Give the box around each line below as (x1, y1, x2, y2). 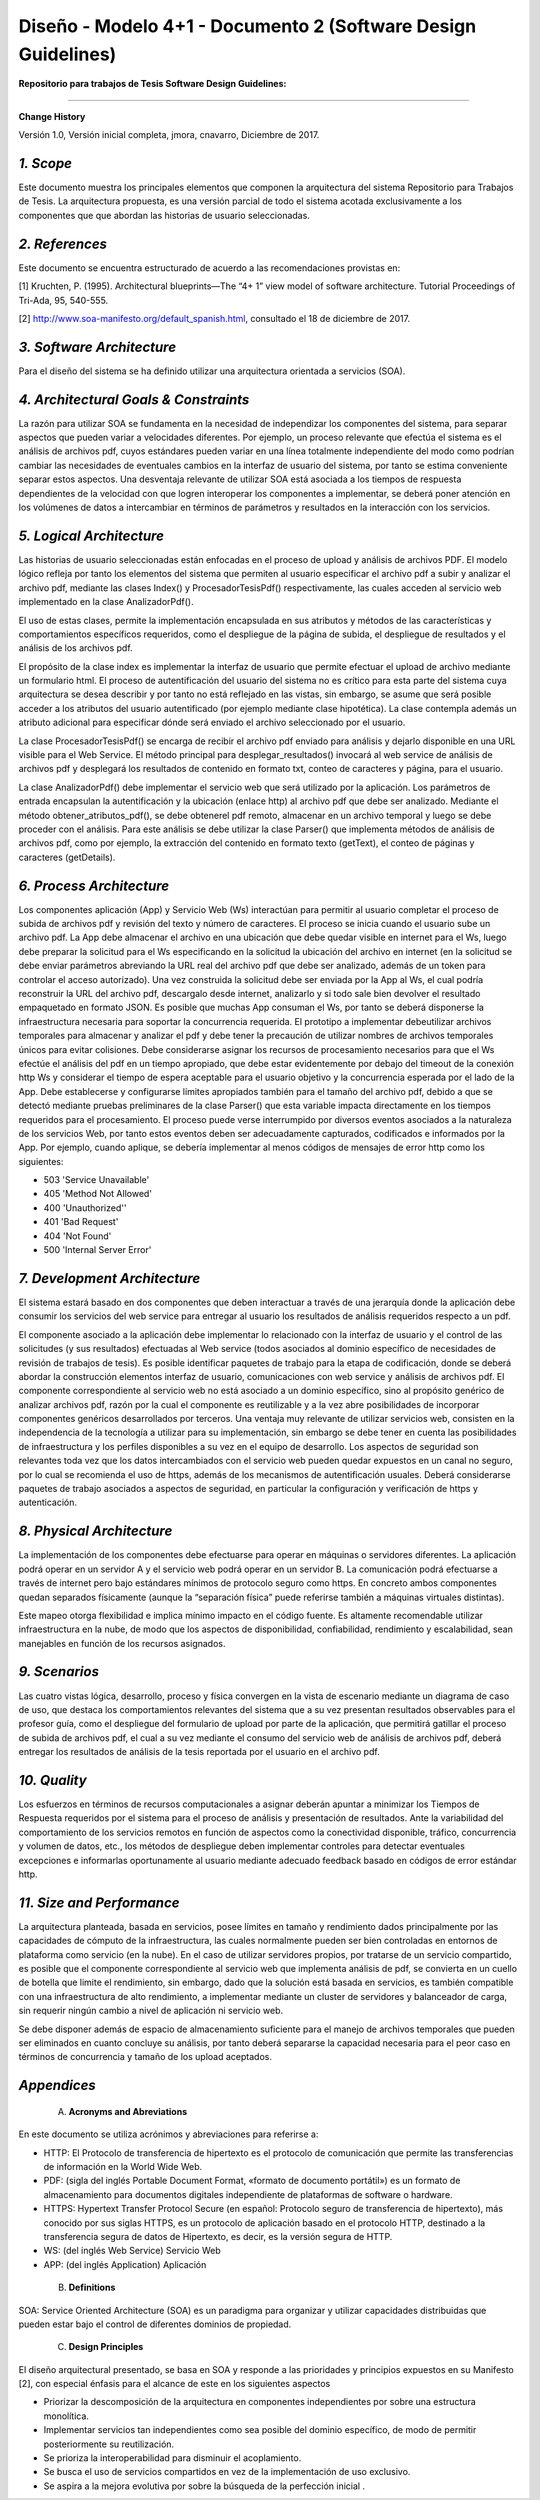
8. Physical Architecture (18, 1523, 173, 1540)
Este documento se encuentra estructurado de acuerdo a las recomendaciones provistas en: (18, 261, 401, 274)
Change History (18, 110, 86, 122)
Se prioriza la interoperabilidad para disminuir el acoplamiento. (43, 2452, 302, 2464)
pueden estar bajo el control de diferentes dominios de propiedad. (18, 2318, 292, 2330)
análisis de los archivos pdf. (18, 642, 134, 654)
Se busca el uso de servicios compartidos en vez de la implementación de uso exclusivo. (43, 2466, 411, 2478)
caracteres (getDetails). (18, 851, 116, 863)
